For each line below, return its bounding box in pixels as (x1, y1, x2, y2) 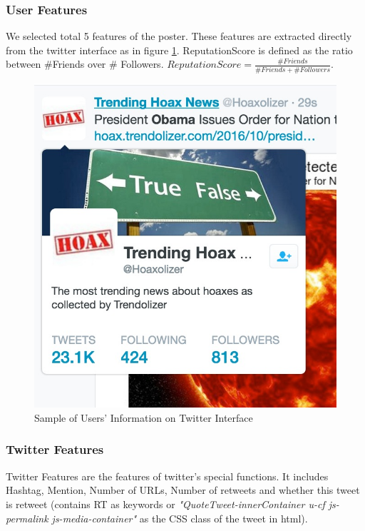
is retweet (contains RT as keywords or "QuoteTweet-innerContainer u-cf (6, 496, 325, 511)
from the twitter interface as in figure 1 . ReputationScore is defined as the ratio (6, 42, 353, 57)
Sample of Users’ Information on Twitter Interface (34, 410, 253, 425)
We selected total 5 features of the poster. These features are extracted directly (6, 29, 352, 44)
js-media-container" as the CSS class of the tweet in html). (51, 510, 308, 525)
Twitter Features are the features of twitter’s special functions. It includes (6, 468, 329, 483)
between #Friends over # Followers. (6, 56, 164, 71)
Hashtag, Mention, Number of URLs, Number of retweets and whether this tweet (6, 482, 360, 497)
